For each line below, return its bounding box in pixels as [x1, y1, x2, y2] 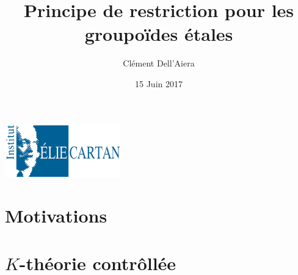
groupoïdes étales [84, 21, 233, 46]
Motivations [5, 203, 107, 228]
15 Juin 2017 [135, 77, 183, 90]
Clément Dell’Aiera [123, 57, 195, 70]
